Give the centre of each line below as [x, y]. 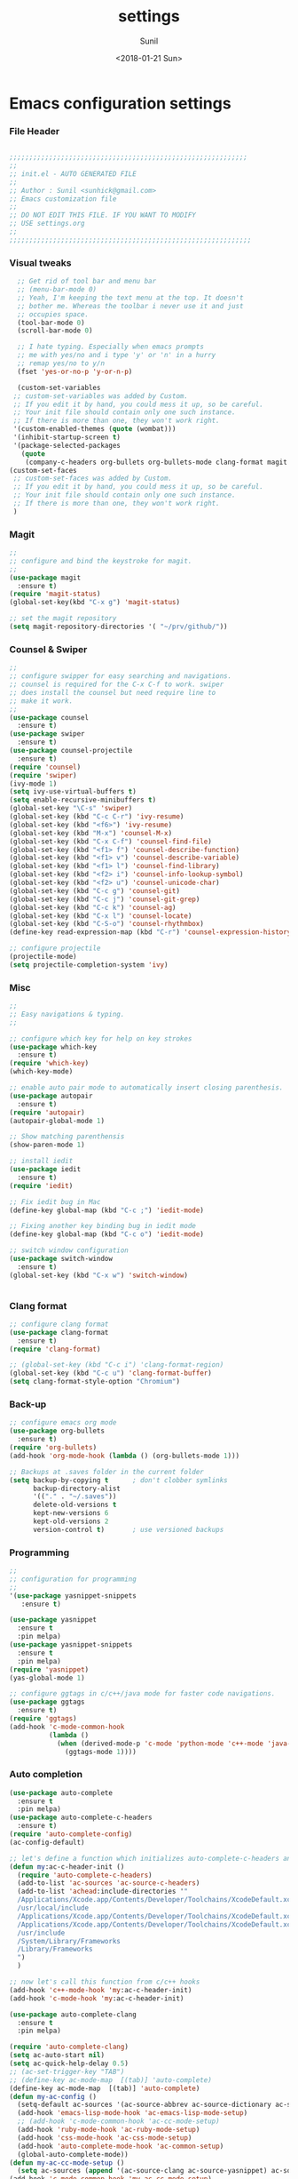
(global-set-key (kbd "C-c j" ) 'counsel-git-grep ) [105, 899]
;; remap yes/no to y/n [61, 363]
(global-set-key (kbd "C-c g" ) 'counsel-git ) [94, 890]
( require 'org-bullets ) [53, 1448]
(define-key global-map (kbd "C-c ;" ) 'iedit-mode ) [106, 1210]
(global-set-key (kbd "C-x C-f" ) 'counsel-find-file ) [111, 842]
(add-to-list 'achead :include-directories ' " [103, 1892]
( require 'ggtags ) [43, 1719]
